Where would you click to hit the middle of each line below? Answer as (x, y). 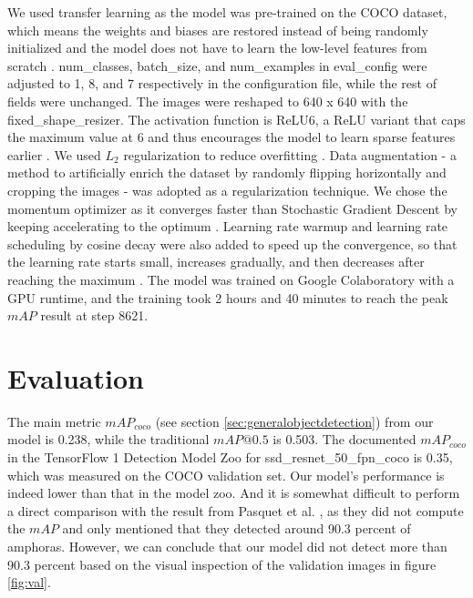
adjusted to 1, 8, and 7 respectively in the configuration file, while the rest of (222, 83)
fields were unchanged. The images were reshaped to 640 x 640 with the (208, 101)
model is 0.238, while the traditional (108, 439)
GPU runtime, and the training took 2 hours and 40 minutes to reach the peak (228, 297)
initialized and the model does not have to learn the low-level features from (217, 48)
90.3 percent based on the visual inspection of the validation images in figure (222, 564)
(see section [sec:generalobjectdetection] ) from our (294, 421)
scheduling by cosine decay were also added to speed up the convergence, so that (232, 243)
